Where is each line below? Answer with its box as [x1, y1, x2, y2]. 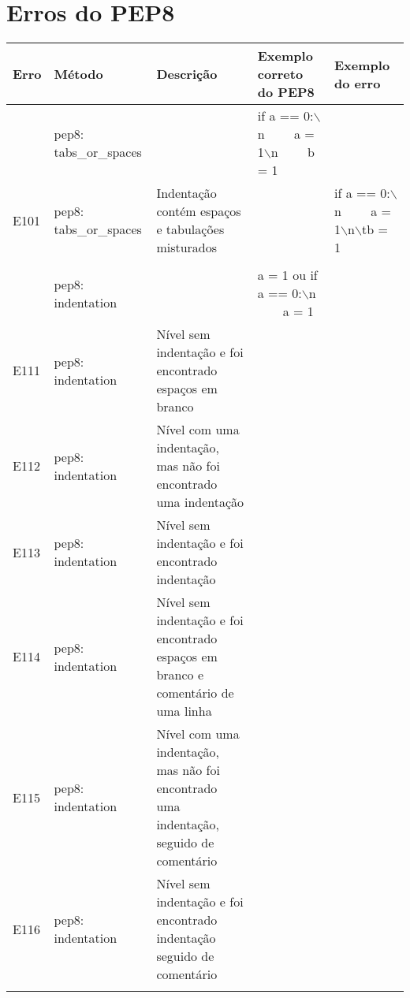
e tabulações [156, 220, 225, 239]
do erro [334, 73, 381, 92]
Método [54, 65, 103, 84]
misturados [156, 238, 218, 257]
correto [257, 65, 304, 84]
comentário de [156, 683, 234, 702]
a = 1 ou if [257, 266, 318, 285]
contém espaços [156, 202, 241, 221]
